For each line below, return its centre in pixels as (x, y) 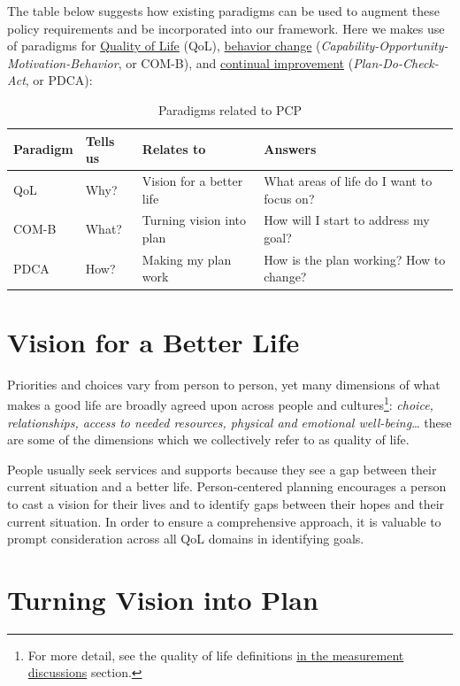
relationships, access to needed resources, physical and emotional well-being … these (230, 422)
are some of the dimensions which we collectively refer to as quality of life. (208, 439)
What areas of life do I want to (348, 181)
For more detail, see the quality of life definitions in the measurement (216, 655)
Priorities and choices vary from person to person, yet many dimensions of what (224, 384)
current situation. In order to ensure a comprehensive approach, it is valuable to (224, 521)
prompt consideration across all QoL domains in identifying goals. (186, 539)
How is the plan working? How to (355, 259)
